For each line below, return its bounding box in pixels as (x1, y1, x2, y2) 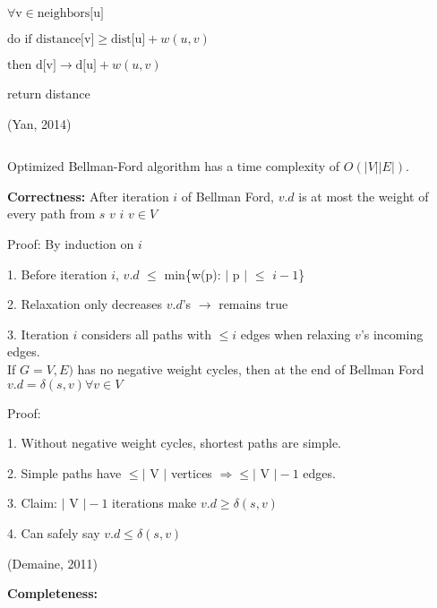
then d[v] (7, 59, 56, 72)
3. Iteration (7, 324, 69, 343)
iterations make (112, 493, 197, 512)
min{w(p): (164, 264, 221, 283)
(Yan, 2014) (7, 114, 72, 133)
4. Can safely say (7, 523, 100, 542)
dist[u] (110, 33, 146, 46)
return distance (7, 84, 90, 102)
